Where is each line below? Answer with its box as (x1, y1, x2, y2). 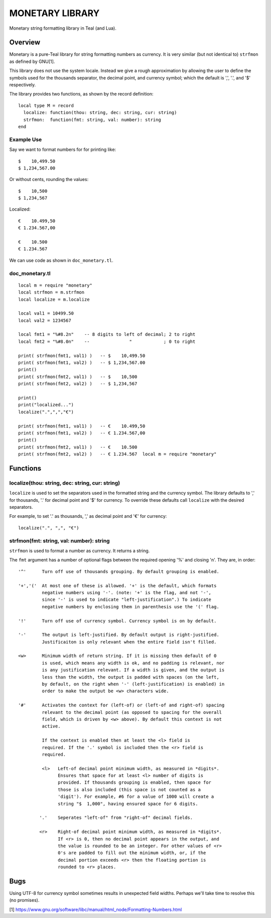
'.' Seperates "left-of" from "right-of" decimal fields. (39, 815, 193, 820)
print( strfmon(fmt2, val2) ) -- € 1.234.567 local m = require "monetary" (18, 451, 217, 457)
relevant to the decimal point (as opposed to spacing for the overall (42, 709, 222, 715)
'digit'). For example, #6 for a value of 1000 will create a (58, 794, 214, 799)
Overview (9, 38, 41, 47)
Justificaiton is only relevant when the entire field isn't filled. (42, 639, 217, 645)
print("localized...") (18, 402, 74, 408)
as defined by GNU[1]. (9, 58, 55, 64)
